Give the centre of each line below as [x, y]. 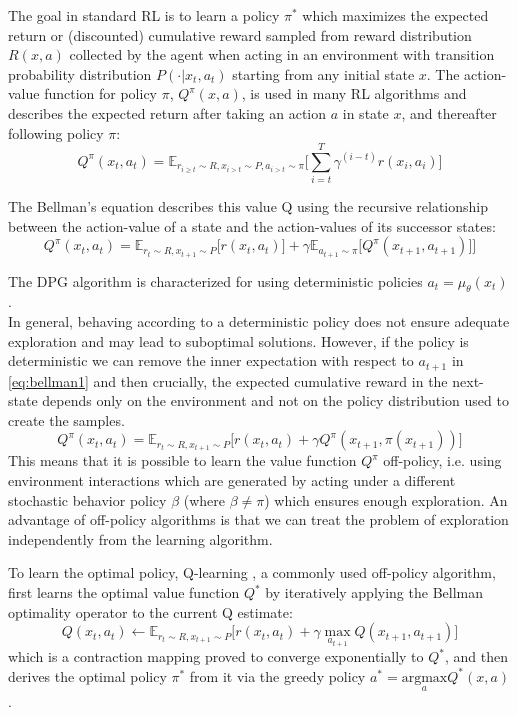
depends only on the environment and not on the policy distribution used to [275, 400]
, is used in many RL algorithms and [354, 93]
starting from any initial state [323, 73]
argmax [424, 677]
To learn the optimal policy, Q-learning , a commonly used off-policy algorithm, [252, 572]
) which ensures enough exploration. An [386, 499]
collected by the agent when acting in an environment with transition [282, 54]
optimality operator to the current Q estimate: [150, 611]
